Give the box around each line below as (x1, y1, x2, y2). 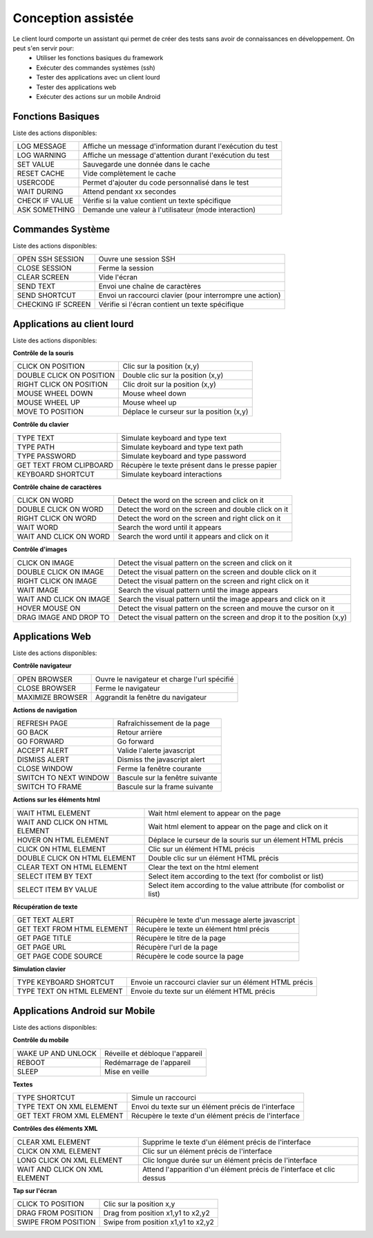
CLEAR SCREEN (17, 272, 69, 282)
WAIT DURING (17, 187, 64, 196)
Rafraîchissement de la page (117, 719, 210, 728)
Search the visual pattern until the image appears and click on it (117, 594, 326, 604)
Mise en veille (104, 1066, 149, 1076)
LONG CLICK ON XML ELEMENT (17, 1155, 123, 1165)
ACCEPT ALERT (17, 746, 69, 755)
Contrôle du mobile (12, 1036, 69, 1044)
